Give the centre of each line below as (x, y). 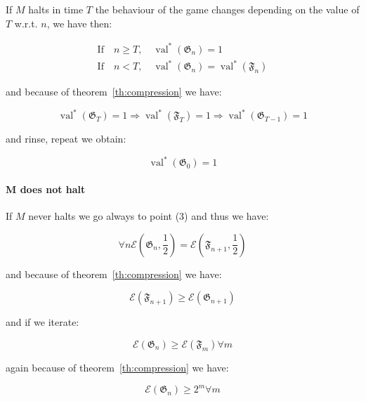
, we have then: (79, 23)
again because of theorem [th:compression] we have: (117, 368)
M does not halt (46, 189)
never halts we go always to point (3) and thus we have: (149, 216)
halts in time (56, 9)
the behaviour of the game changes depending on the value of (227, 9)
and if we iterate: (43, 322)
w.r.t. (26, 23)
